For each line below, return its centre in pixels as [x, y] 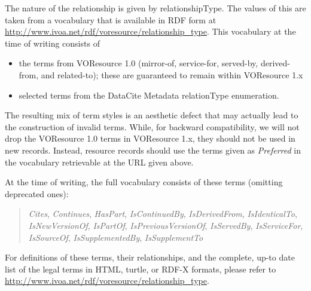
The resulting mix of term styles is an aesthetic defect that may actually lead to [152, 115]
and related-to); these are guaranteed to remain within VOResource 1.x [172, 74]
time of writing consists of [52, 43]
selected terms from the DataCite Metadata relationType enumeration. [149, 95]
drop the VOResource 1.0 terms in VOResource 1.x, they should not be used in [150, 138]
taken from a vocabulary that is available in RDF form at [111, 19]
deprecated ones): [37, 193]
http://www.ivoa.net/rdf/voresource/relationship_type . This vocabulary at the [150, 31]
